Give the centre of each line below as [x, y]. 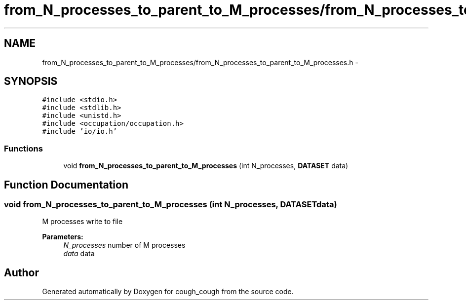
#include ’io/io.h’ [80, 132]
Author [21, 272]
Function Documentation [66, 185]
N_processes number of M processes [124, 245]
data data [79, 254]
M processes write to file [82, 222]
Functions [23, 148]
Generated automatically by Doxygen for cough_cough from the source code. [168, 292]
